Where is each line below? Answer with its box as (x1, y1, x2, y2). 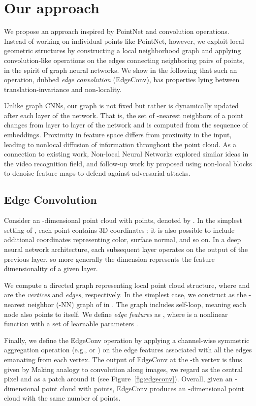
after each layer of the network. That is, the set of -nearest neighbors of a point (4, 110, 244, 120)
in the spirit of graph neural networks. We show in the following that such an (4, 64, 237, 75)
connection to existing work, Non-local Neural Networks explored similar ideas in (4, 149, 249, 159)
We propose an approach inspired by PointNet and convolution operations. (4, 26, 229, 36)
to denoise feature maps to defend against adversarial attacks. (4, 168, 191, 178)
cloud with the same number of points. (4, 393, 121, 403)
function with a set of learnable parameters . (4, 318, 138, 329)
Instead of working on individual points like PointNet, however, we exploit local (4, 35, 244, 46)
